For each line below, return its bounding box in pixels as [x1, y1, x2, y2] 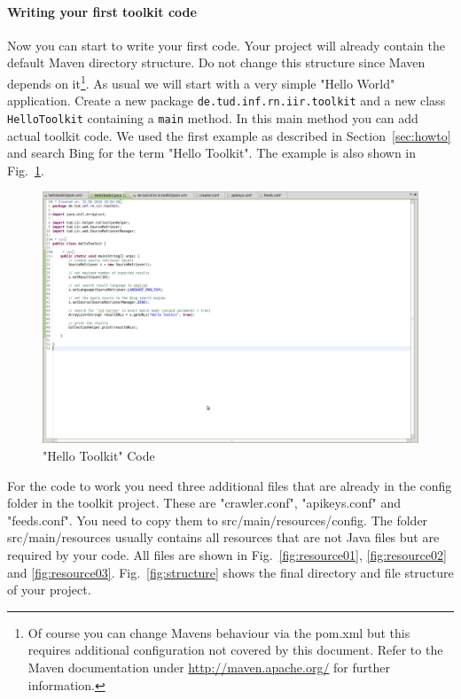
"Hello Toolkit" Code [43, 446, 155, 464]
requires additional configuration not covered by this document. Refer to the [27, 641, 443, 659]
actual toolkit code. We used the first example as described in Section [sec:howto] [7, 126, 451, 144]
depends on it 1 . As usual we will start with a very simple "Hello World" [7, 71, 395, 92]
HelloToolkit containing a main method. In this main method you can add [7, 108, 418, 127]
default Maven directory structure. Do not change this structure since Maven [7, 53, 426, 72]
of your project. [7, 580, 91, 599]
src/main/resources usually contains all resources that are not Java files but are [7, 528, 440, 547]
